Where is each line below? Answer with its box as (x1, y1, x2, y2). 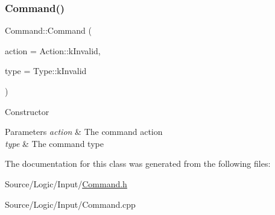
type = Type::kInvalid (5, 64, 87, 77)
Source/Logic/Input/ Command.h (5, 177, 127, 190)
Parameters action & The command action (5, 125, 163, 138)
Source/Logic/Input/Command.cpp (5, 198, 136, 210)
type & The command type (5, 137, 104, 149)
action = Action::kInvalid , (5, 44, 101, 57)
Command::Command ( (5, 24, 92, 37)
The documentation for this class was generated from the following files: (5, 157, 271, 170)
